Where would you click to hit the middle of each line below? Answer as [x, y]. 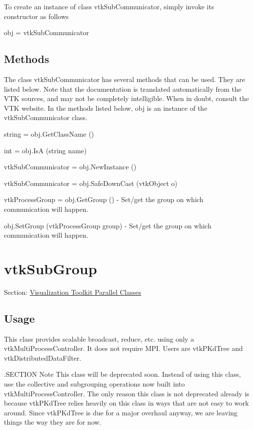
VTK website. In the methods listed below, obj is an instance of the [106, 108]
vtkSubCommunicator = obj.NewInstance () [70, 167]
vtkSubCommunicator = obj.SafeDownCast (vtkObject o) [91, 183]
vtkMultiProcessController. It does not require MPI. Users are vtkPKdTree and [123, 348]
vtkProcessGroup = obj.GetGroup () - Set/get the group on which [104, 199]
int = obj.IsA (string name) [45, 150]
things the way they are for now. [53, 422]
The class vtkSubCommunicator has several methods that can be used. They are [125, 79]
